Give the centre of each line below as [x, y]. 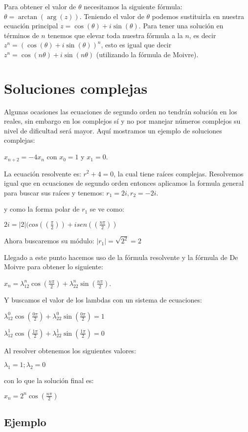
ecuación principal [31, 26]
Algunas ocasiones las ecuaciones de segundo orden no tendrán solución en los [121, 111]
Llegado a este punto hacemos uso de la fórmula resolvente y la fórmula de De [121, 257]
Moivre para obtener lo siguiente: [54, 267]
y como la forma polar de [42, 209]
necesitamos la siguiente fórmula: [133, 6]
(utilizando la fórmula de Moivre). [147, 54]
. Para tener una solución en [181, 26]
